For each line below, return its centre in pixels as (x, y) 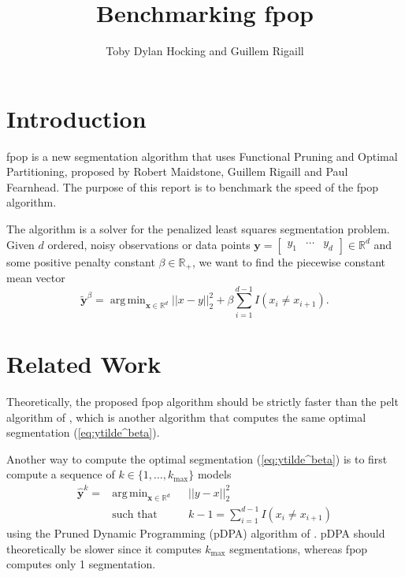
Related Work (84, 363)
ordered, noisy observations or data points (149, 244)
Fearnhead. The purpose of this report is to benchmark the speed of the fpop (193, 186)
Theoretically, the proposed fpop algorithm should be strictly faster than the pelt (202, 401)
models (214, 474)
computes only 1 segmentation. (81, 564)
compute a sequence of (61, 474)
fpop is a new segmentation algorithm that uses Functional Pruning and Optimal (202, 156)
